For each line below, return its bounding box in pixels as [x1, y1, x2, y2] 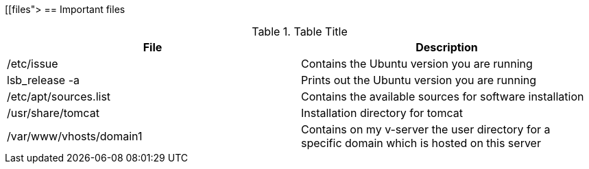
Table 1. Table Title [252, 25, 348, 38]
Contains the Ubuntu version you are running [301, 57, 533, 70]
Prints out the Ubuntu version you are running [301, 73, 537, 87]
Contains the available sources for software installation [301, 90, 584, 103]
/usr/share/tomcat [7, 106, 99, 120]
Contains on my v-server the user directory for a [301, 122, 551, 136]
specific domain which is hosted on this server [301, 136, 541, 150]
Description [416, 40, 478, 54]
